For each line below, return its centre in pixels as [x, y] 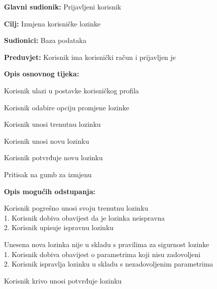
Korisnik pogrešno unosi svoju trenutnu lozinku [76, 208]
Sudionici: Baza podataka [45, 40]
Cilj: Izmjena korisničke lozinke [52, 23]
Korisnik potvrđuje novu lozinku [54, 157]
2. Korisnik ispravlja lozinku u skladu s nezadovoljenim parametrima [109, 264]
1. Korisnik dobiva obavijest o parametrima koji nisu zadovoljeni [102, 254]
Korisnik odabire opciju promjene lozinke [67, 107]
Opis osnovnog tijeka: [42, 74]
